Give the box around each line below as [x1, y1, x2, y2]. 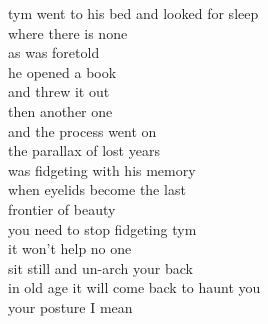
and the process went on [8, 120, 157, 141]
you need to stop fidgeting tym [8, 218, 197, 239]
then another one [8, 100, 113, 121]
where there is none [8, 22, 128, 43]
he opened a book [8, 61, 117, 82]
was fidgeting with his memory [8, 159, 196, 180]
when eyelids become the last [8, 179, 186, 200]
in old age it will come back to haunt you [8, 277, 261, 298]
